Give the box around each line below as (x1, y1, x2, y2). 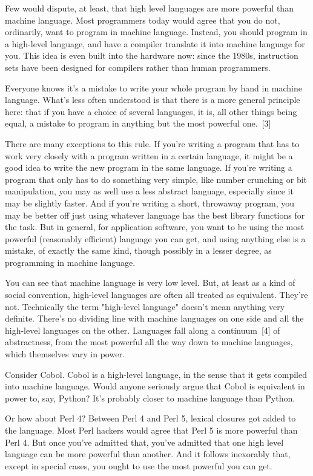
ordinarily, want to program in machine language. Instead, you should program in (5, 25, 308, 38)
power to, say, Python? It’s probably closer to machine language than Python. (5, 391, 295, 404)
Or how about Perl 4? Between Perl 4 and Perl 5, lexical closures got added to (5, 412, 296, 425)
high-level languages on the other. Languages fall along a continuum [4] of (5, 323, 280, 336)
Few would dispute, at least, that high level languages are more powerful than (5, 2, 294, 14)
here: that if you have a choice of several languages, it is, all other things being (5, 105, 297, 117)
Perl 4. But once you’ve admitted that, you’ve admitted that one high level (5, 435, 284, 448)
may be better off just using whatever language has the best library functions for (5, 208, 305, 221)
